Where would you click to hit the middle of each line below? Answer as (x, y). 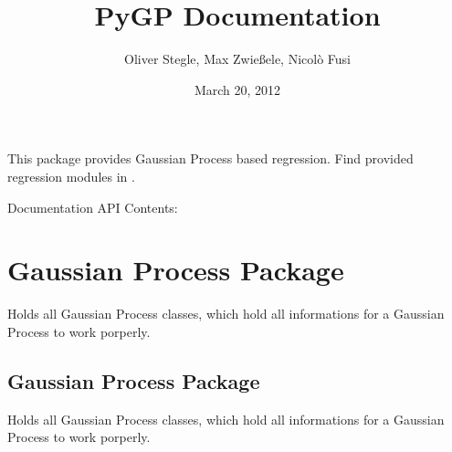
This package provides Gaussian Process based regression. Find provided (210, 158)
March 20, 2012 (237, 89)
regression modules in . (71, 176)
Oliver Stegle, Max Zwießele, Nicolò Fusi (237, 59)
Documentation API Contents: (93, 207)
